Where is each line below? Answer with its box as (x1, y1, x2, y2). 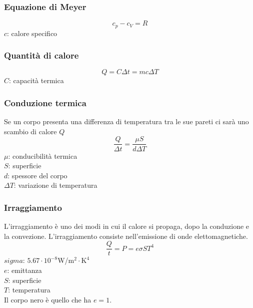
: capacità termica (9, 75, 64, 86)
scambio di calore (4, 126, 57, 136)
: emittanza (7, 264, 42, 275)
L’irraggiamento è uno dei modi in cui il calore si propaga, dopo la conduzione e (4, 221, 249, 231)
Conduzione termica (4, 97, 86, 109)
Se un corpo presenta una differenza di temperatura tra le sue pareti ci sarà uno (4, 116, 249, 127)
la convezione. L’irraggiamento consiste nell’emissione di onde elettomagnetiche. (4, 230, 248, 241)
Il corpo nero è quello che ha (4, 294, 91, 304)
